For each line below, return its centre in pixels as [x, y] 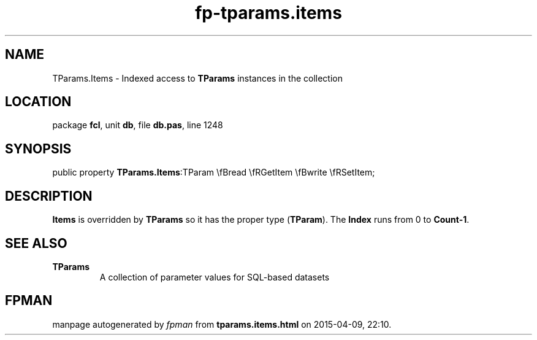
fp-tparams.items [268, 13]
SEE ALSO [36, 243]
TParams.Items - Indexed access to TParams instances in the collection [197, 78]
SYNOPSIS [38, 149]
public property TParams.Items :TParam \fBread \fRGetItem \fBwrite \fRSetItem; [214, 172]
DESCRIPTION [49, 196]
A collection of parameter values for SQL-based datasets [215, 277]
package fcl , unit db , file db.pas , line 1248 [138, 125]
